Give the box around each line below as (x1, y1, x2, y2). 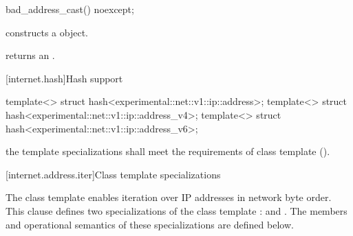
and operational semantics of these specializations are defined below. (6, 217, 294, 231)
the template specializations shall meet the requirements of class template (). (6, 144, 330, 158)
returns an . (6, 48, 55, 62)
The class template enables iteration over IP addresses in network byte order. (6, 190, 332, 204)
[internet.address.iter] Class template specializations (6, 167, 221, 181)
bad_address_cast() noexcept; (6, 2, 134, 16)
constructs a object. (6, 25, 88, 39)
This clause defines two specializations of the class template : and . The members (6, 203, 347, 217)
